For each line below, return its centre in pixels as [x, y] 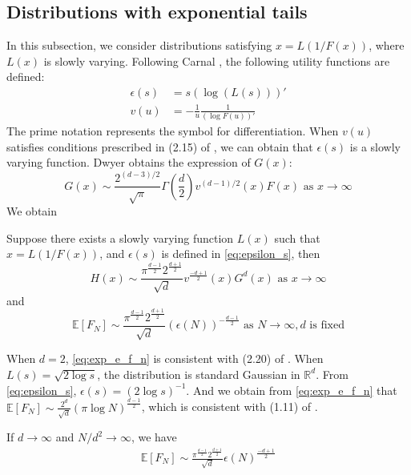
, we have [154, 437]
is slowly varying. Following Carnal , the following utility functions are [217, 60]
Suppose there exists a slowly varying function [120, 238]
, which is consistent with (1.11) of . [230, 407]
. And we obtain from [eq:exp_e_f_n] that [292, 390]
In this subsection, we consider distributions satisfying [139, 45]
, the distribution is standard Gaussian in [199, 374]
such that [297, 238]
